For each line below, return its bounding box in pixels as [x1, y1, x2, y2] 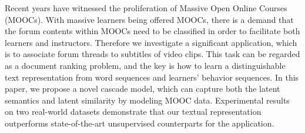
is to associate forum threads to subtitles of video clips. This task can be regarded [5, 48, 300, 60]
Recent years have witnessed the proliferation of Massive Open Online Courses [5, 2, 287, 14]
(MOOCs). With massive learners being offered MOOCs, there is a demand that [5, 13, 294, 25]
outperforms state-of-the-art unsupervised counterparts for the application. [5, 117, 274, 129]
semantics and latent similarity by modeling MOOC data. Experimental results [5, 94, 290, 106]
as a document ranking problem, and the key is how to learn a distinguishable [5, 59, 286, 71]
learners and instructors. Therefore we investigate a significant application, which [5, 36, 297, 48]
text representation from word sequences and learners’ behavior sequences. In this [5, 71, 299, 83]
